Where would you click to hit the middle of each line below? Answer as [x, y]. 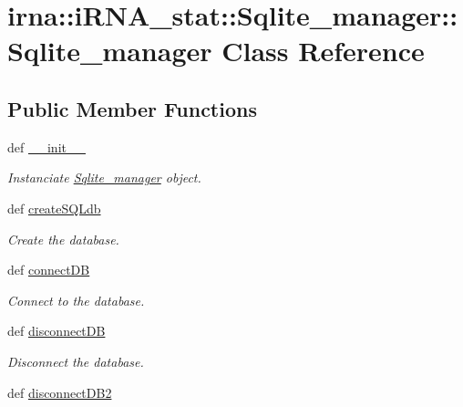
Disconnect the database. [76, 361]
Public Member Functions [132, 108]
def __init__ [46, 146]
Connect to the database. [76, 300]
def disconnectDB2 [60, 392]
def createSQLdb [54, 208]
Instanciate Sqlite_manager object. [104, 177]
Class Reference [323, 51]
